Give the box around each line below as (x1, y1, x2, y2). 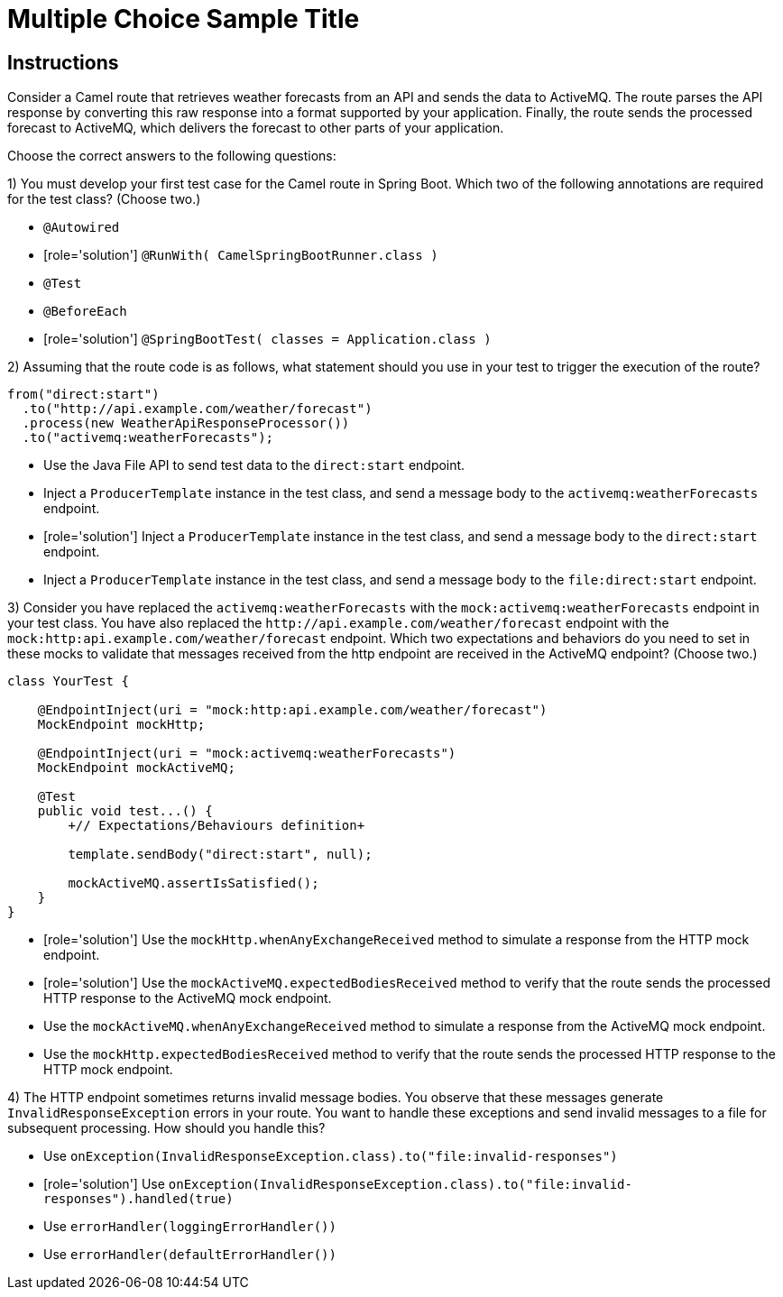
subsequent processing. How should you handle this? (7, 1120, 326, 1136)
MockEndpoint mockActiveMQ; (37, 760, 235, 776)
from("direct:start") (7, 387, 160, 402)
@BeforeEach (43, 304, 127, 319)
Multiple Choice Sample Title (7, 4, 360, 34)
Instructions (7, 51, 119, 74)
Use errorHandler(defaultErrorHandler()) (43, 1246, 336, 1263)
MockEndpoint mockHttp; (37, 717, 206, 732)
